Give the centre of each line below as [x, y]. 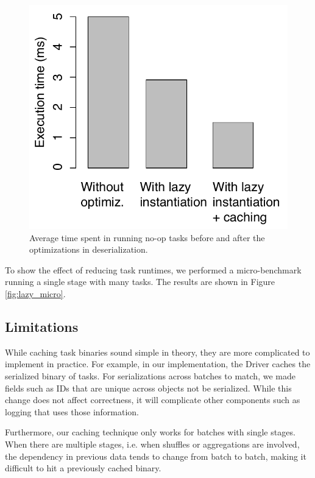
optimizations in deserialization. [89, 249]
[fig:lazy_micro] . [35, 294]
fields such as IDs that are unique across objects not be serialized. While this [148, 388]
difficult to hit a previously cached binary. [83, 468]
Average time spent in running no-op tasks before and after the [147, 237]
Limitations [42, 326]
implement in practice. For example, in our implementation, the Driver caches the [158, 364]
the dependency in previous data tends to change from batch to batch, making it [156, 456]
